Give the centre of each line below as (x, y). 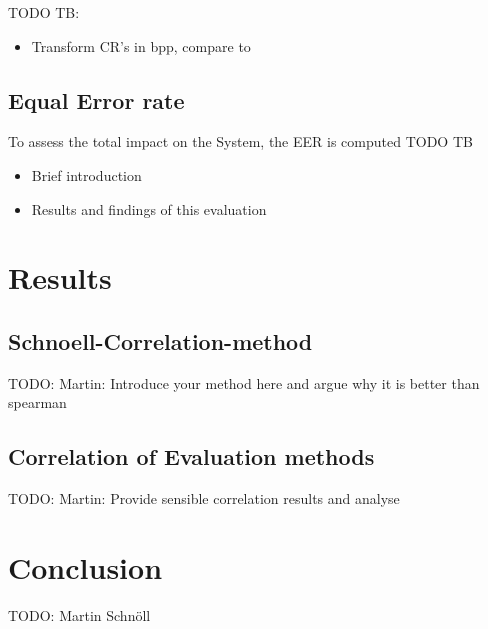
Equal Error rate (96, 99)
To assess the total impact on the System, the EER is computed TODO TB (240, 141)
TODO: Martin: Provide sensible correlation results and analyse (204, 498)
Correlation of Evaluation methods (191, 456)
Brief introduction (86, 174)
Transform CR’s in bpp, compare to (141, 45)
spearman (37, 402)
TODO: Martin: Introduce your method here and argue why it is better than (244, 382)
